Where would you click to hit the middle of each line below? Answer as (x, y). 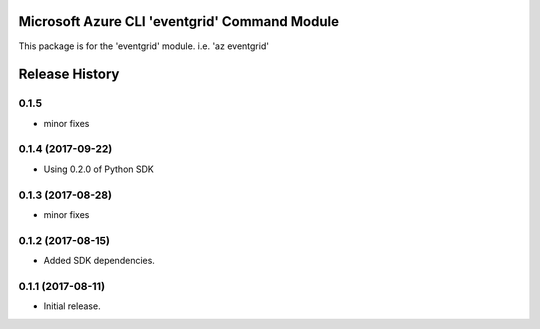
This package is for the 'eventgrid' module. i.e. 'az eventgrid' (144, 46)
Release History (69, 74)
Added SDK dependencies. (99, 261)
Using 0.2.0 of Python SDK (98, 169)
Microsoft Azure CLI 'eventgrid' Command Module (179, 21)
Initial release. (72, 306)
